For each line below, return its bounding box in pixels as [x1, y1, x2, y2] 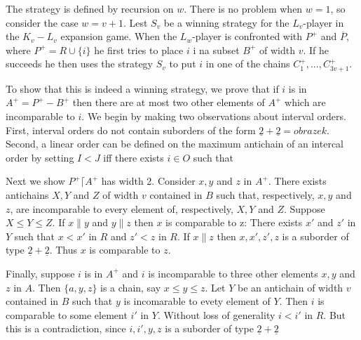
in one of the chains [205, 56, 290, 71]
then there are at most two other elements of [72, 95, 265, 110]
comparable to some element [6, 307, 128, 322]
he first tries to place [94, 42, 184, 57]
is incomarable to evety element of [123, 294, 271, 308]
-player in [303, 15, 344, 30]
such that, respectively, [216, 187, 315, 202]
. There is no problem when [184, 1, 303, 15]
